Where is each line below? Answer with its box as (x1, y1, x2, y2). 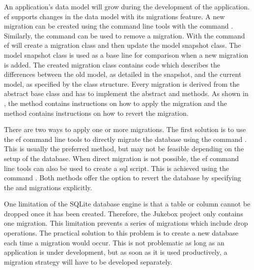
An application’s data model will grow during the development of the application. (4, 1, 250, 11)
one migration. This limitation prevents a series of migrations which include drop (4, 218, 248, 228)
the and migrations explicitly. (4, 182, 92, 192)
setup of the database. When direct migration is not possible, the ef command (4, 153, 239, 163)
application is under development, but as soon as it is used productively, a (4, 247, 227, 257)
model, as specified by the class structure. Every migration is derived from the (4, 78, 240, 89)
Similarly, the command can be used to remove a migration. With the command (4, 30, 245, 40)
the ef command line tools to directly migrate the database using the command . (4, 134, 247, 144)
